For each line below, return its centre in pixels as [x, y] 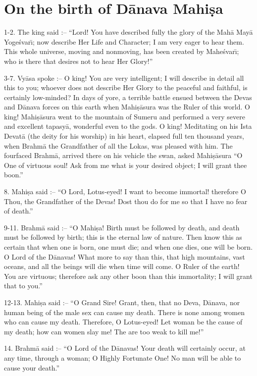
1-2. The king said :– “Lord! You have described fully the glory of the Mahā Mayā [128, 32]
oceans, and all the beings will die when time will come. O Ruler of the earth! [122, 266]
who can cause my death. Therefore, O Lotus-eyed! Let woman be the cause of [123, 322]
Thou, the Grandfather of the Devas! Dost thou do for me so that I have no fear [126, 201]
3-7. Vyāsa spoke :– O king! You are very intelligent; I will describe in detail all [124, 78]
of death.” [19, 211]
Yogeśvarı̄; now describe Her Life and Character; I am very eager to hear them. [124, 41]
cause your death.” [32, 367]
